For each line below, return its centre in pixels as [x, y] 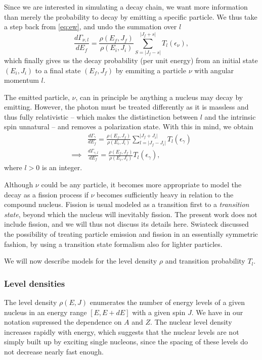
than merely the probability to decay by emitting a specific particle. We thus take [131, 16]
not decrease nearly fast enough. [54, 351]
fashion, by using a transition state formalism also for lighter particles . [113, 244]
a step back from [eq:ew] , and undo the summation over [91, 27]
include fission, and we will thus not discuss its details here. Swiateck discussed [126, 224]
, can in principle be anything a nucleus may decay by [159, 97]
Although [19, 185]
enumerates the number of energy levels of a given [167, 302]
